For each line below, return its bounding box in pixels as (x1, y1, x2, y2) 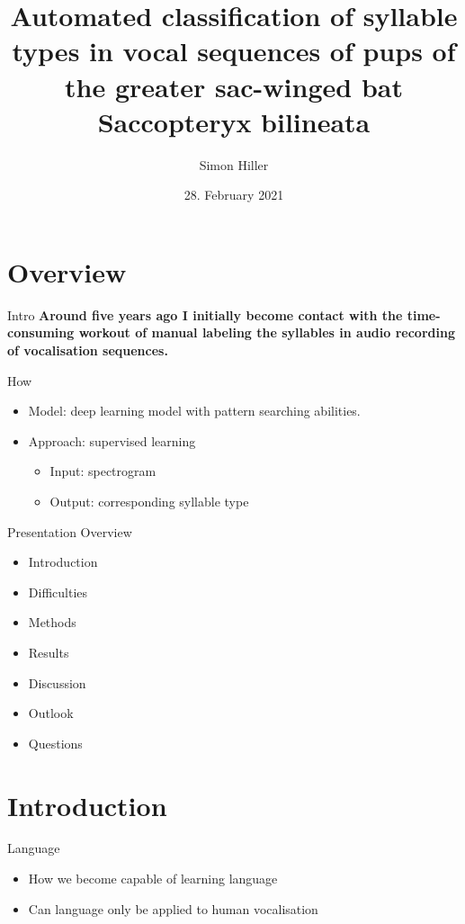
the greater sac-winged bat (65, 67, 403, 104)
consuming (7, 323, 75, 342)
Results (28, 642, 69, 661)
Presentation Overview (7, 522, 132, 541)
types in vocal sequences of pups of (12, 32, 456, 69)
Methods (28, 613, 76, 632)
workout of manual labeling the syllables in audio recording (78, 323, 455, 342)
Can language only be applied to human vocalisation (28, 899, 318, 918)
